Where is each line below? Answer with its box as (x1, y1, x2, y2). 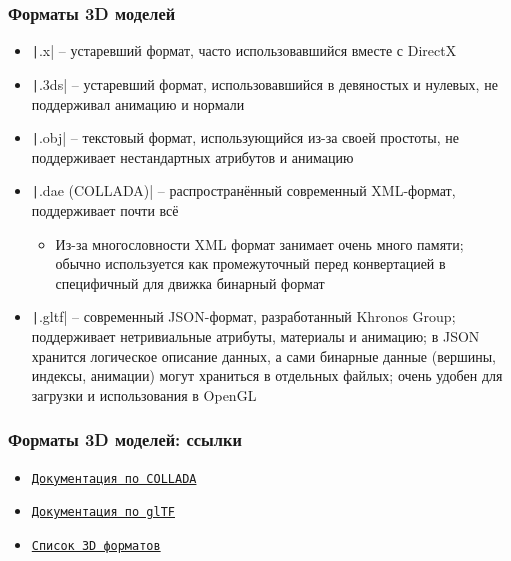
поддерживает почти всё (31, 200, 179, 221)
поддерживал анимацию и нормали (31, 93, 245, 114)
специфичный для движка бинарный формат (55, 272, 325, 293)
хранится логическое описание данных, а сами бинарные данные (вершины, (31, 345, 496, 366)
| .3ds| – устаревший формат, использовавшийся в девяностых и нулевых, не (31, 73, 498, 94)
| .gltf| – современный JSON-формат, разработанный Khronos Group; (31, 306, 456, 327)
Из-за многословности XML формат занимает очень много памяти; (55, 233, 464, 254)
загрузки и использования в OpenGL (31, 384, 257, 405)
